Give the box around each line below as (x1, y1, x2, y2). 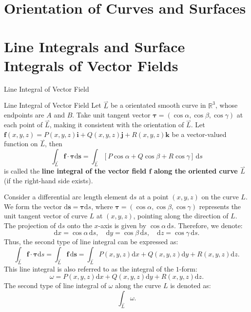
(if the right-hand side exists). (4, 175, 93, 185)
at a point (139, 192, 169, 202)
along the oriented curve (154, 165, 238, 175)
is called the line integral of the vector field (4, 165, 147, 175)
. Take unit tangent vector (72, 110, 151, 120)
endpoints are (4, 110, 44, 120)
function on (4, 138, 38, 149)
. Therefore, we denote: (174, 220, 243, 230)
